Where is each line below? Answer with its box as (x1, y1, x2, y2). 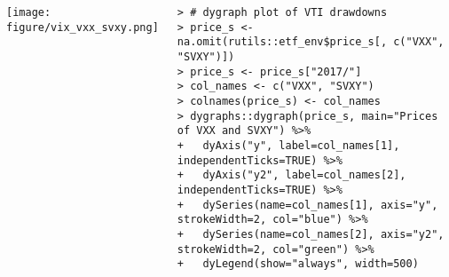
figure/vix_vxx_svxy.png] (6, 20, 159, 34)
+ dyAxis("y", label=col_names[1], (177, 138, 400, 152)
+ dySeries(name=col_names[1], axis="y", (177, 198, 438, 211)
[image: (6, 6, 51, 19)
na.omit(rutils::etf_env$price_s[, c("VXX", (177, 36, 445, 49)
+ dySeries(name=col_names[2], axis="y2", (177, 227, 445, 241)
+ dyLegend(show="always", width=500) (177, 257, 419, 271)
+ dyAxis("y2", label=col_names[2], (177, 169, 406, 182)
